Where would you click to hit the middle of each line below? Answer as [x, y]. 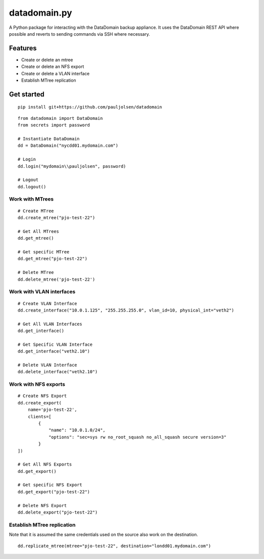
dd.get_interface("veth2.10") [54, 351]
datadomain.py [41, 13]
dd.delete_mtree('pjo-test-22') [56, 279]
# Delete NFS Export [42, 505]
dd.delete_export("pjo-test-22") [58, 513]
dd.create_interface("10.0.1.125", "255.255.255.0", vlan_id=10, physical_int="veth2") [126, 310]
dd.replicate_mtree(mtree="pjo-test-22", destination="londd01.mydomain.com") [114, 546]
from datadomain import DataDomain [60, 118]
